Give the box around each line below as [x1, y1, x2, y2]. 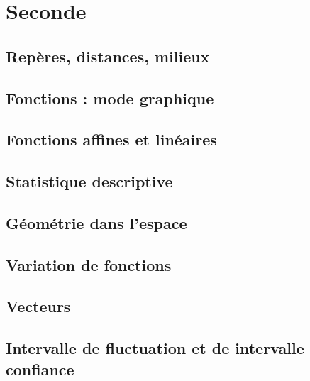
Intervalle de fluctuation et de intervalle [6, 337, 304, 359]
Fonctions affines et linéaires [6, 128, 217, 150]
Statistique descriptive [6, 170, 173, 192]
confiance [6, 358, 74, 380]
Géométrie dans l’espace [6, 211, 187, 233]
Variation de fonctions [6, 253, 172, 275]
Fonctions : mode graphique [6, 87, 214, 109]
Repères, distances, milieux [6, 45, 210, 67]
